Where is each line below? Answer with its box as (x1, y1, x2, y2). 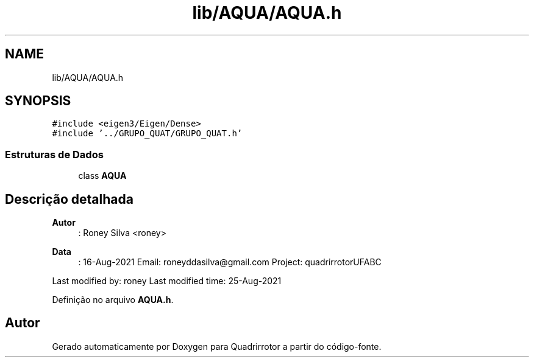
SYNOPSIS (5, 93, 71, 109)
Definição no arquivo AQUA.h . (52, 294, 174, 305)
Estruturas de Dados (5, 148, 104, 161)
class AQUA (78, 170, 127, 181)
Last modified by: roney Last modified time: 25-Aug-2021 (52, 276, 282, 287)
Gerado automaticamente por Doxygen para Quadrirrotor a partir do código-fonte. (52, 341, 382, 352)
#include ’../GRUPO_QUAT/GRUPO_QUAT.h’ (52, 128, 243, 139)
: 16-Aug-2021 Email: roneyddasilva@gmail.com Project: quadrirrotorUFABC (78, 257, 382, 268)
